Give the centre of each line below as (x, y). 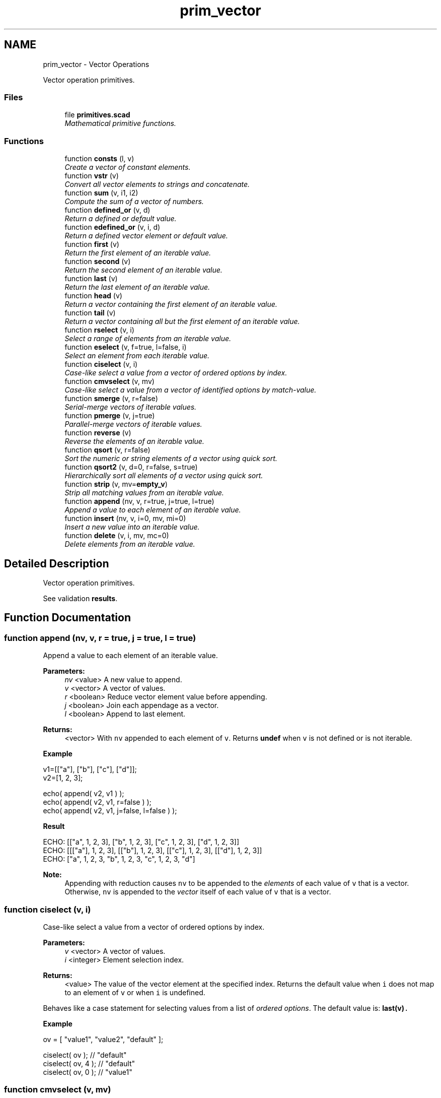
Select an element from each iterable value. (137, 356)
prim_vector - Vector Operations (96, 64)
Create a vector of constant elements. (128, 167)
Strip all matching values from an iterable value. (144, 493)
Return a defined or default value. (121, 219)
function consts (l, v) (99, 159)
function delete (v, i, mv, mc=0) (117, 536)
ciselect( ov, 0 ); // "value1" (88, 1072)
